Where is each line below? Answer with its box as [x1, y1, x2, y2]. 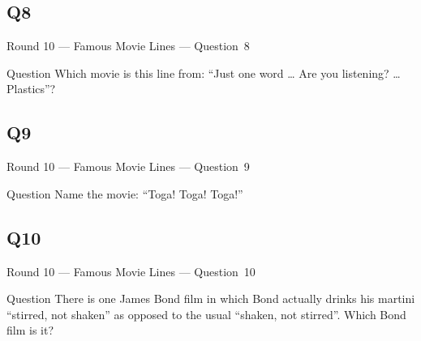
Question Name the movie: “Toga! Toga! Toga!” [6, 185, 243, 202]
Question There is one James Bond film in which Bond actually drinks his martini [6, 290, 415, 307]
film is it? [6, 322, 54, 339]
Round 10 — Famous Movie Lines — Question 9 [6, 158, 250, 175]
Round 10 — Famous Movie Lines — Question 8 [6, 37, 250, 54]
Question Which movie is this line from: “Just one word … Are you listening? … [6, 64, 401, 81]
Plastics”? [6, 80, 56, 97]
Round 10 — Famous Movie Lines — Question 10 [6, 262, 256, 279]
